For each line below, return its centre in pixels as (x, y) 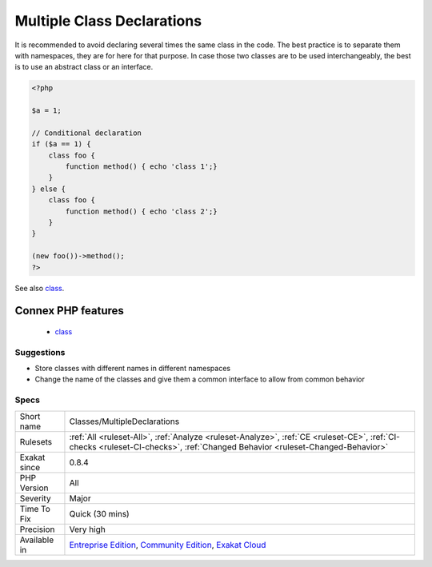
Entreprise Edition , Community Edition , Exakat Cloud (168, 545)
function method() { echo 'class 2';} (141, 211)
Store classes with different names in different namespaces (133, 369)
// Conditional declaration (86, 133)
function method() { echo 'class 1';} (141, 167)
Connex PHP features (69, 311)
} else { (49, 189)
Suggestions (40, 352)
